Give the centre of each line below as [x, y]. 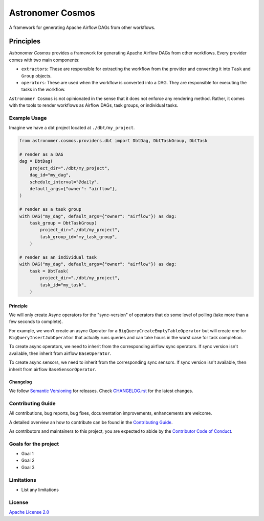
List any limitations [40, 490]
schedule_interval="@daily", [65, 182]
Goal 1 [27, 454]
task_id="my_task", [63, 285]
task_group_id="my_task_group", [78, 237]
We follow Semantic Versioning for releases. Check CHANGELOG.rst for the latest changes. [101, 391]
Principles [25, 41]
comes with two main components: [44, 60]
